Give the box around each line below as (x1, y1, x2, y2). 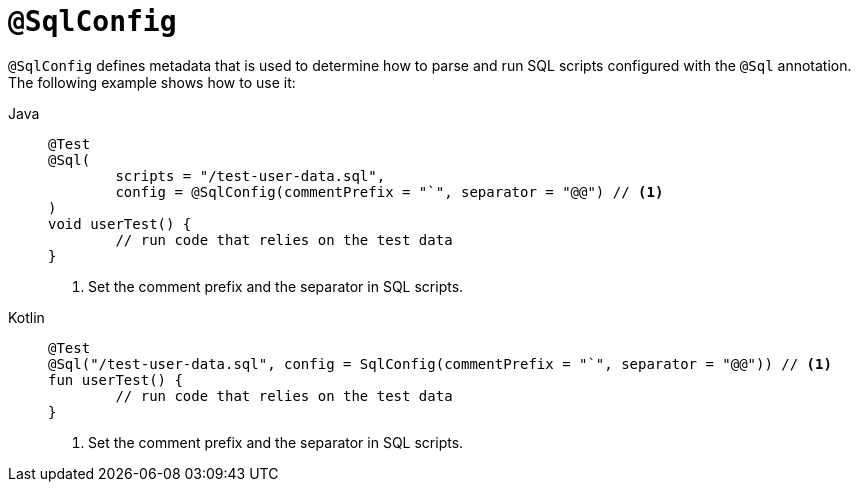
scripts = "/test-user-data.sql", (115, 167, 386, 184)
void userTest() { (48, 215, 192, 232)
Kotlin (8, 308, 45, 326)
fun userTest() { (48, 371, 183, 388)
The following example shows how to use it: (8, 73, 296, 91)
